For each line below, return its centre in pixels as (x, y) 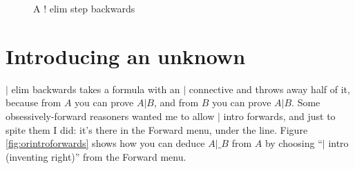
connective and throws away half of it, (269, 89)
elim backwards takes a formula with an (96, 89)
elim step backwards (92, 8)
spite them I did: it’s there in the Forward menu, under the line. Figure (157, 129)
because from (33, 102)
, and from (176, 102)
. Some (306, 102)
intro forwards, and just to (279, 116)
